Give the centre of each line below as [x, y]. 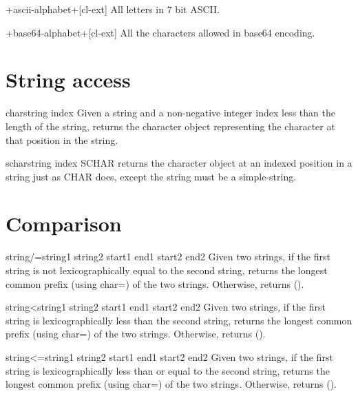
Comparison [64, 223]
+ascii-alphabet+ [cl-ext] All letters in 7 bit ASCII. [113, 9]
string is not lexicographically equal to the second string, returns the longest [167, 270]
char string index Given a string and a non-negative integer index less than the [170, 113]
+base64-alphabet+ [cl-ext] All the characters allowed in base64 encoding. [160, 32]
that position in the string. [62, 139]
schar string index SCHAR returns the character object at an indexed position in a [179, 163]
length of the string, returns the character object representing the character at [170, 126]
